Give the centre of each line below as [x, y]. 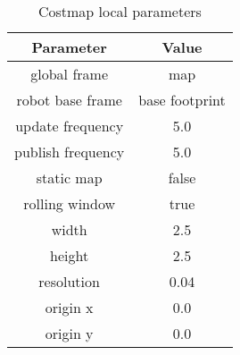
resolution [69, 281]
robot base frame [69, 100]
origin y [69, 333]
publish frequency [70, 152]
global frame [69, 74]
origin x [69, 307]
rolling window [70, 203]
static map [69, 177]
